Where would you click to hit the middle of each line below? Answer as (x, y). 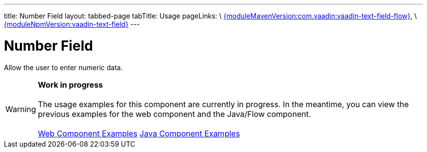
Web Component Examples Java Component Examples (139, 133)
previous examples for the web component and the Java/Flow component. (174, 114)
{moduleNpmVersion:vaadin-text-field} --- (72, 24)
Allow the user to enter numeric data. (63, 67)
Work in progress (70, 85)
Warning (21, 109)
